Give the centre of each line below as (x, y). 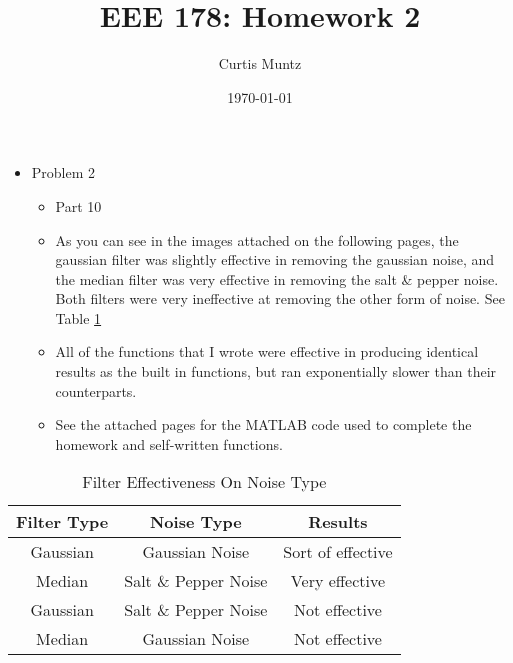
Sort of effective (338, 552)
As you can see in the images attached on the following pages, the (257, 239)
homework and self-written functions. (169, 443)
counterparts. (96, 390)
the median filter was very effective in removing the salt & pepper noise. (277, 278)
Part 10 (78, 205)
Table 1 (78, 317)
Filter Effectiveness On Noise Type (204, 482)
